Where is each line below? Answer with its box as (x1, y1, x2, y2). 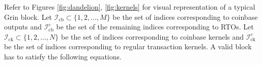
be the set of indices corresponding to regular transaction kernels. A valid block (4, 41, 252, 52)
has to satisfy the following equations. (4, 51, 122, 61)
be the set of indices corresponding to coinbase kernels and (61, 31, 244, 42)
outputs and (4, 21, 42, 32)
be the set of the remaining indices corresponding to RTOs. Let (56, 21, 254, 32)
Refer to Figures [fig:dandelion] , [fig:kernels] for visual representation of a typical (4, 2, 255, 12)
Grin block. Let (4, 11, 52, 22)
